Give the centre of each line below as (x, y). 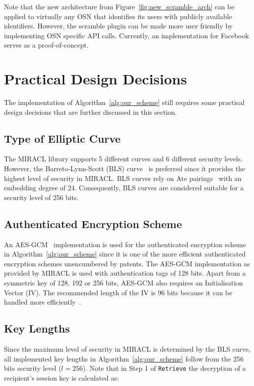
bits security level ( (33, 368)
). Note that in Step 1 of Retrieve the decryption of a (164, 368)
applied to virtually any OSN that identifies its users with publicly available (118, 16)
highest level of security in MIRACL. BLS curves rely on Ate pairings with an (123, 178)
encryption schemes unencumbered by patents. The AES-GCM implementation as (127, 263)
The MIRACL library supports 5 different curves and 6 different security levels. (123, 159)
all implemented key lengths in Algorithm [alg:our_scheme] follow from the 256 (124, 358)
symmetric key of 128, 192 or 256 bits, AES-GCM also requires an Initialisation (124, 283)
